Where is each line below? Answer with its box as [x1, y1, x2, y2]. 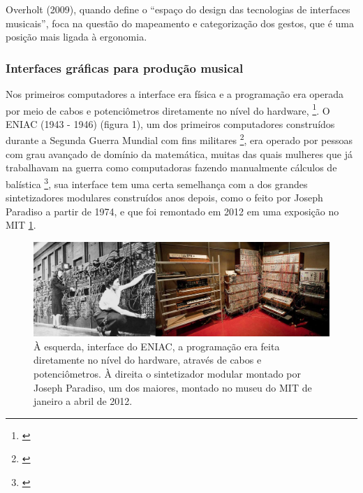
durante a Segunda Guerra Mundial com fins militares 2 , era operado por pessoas [6, 131, 353, 148]
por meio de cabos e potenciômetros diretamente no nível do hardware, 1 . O [6, 101, 330, 117]
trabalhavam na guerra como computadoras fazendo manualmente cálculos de [6, 160, 337, 175]
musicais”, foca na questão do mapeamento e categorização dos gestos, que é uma [6, 15, 354, 30]
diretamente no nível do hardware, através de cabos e [34, 352, 262, 367]
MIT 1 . [6, 217, 36, 232]
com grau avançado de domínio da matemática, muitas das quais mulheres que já [6, 146, 353, 161]
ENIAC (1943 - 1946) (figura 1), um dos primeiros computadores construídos [6, 116, 335, 131]
